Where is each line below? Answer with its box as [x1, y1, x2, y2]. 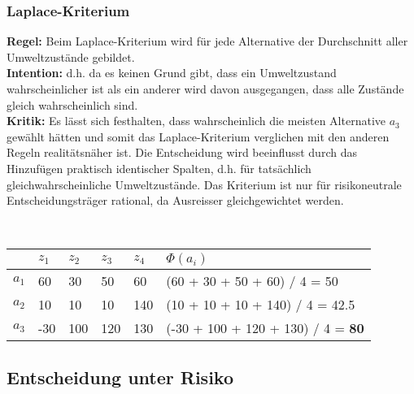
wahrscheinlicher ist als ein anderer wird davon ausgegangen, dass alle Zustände [7, 80, 404, 97]
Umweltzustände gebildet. [7, 48, 135, 65]
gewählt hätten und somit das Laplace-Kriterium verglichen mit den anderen [7, 128, 390, 145]
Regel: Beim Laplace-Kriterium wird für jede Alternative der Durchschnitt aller [7, 32, 408, 50]
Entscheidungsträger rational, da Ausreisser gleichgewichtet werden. [7, 192, 344, 209]
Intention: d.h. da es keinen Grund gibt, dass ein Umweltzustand [7, 64, 337, 81]
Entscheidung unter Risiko [7, 364, 233, 389]
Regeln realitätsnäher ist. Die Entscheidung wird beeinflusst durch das [7, 144, 357, 161]
